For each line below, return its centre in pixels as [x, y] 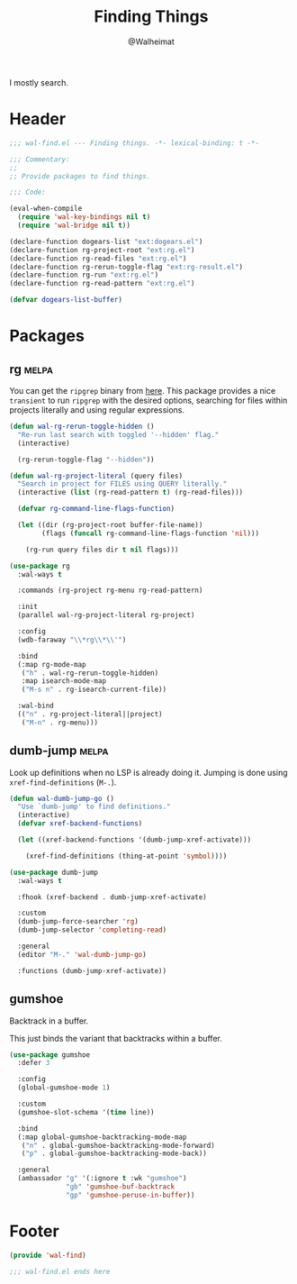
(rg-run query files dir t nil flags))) [102, 550]
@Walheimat [151, 41]
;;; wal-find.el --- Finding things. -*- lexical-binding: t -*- [134, 143]
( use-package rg [40, 566]
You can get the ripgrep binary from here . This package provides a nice [143, 391]
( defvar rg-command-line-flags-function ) [96, 509]
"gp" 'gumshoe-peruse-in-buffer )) [130, 1195]
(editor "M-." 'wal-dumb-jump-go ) [82, 954]
